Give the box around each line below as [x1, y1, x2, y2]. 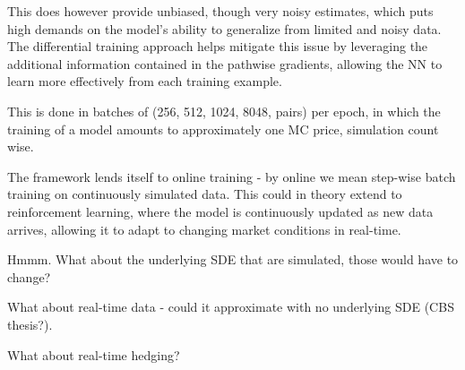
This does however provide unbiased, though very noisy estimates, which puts [7, 2, 434, 20]
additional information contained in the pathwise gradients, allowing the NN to [7, 54, 443, 73]
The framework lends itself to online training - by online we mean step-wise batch [7, 167, 456, 185]
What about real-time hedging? [7, 345, 180, 364]
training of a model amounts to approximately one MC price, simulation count [7, 119, 439, 138]
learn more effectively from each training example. [7, 72, 282, 90]
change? [7, 267, 51, 286]
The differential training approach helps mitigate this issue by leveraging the [7, 37, 428, 56]
